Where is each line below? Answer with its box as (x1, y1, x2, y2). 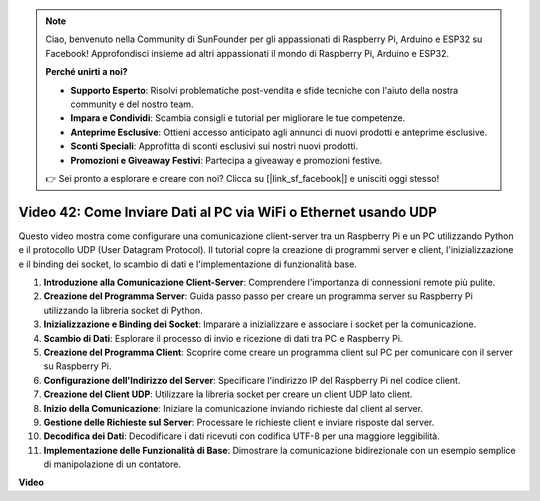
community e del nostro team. (70, 98, 194, 110)
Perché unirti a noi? (45, 66, 129, 78)
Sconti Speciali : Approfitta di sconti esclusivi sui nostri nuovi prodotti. (70, 140, 359, 152)
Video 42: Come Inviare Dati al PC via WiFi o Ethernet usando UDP (18, 203, 437, 220)
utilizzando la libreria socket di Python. (43, 304, 204, 316)
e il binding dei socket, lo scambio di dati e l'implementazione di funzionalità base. (18, 258, 357, 270)
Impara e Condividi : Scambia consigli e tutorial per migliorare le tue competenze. (70, 112, 406, 124)
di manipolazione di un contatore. (43, 458, 182, 470)
